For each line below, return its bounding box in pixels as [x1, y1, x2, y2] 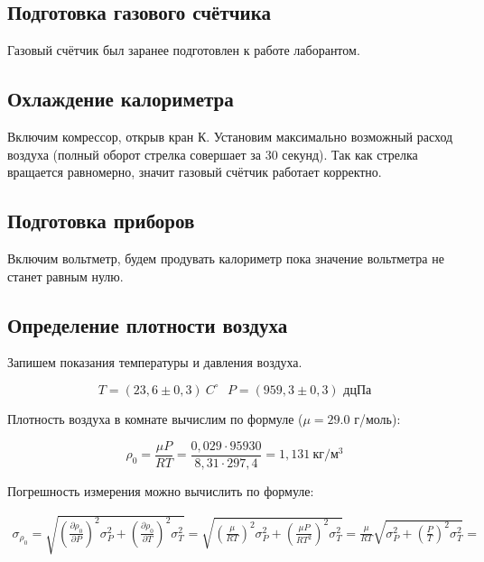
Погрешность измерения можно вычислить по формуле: [7, 481, 314, 500]
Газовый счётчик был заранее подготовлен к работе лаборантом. [7, 41, 360, 60]
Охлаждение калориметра [7, 85, 234, 113]
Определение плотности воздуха [7, 310, 288, 338]
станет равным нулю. [7, 266, 124, 285]
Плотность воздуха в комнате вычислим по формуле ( [7, 409, 303, 428]
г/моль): [354, 409, 401, 428]
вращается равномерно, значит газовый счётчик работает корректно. [7, 162, 382, 181]
